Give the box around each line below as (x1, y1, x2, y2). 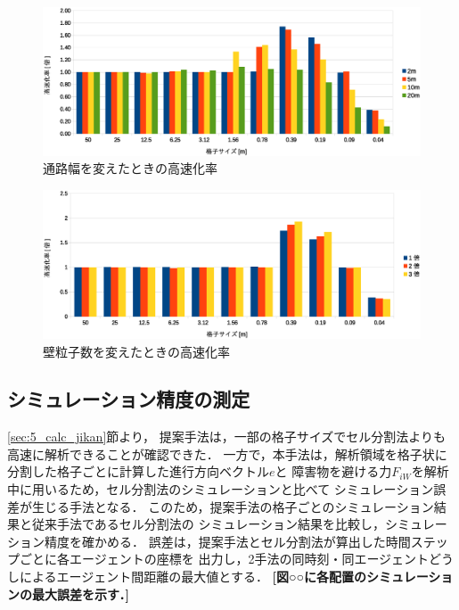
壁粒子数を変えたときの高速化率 (43, 342, 230, 360)
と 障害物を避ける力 (275, 462, 392, 481)
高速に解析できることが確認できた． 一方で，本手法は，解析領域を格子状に (7, 444, 447, 463)
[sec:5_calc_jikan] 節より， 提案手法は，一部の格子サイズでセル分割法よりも (7, 427, 447, 446)
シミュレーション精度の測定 (7, 385, 250, 413)
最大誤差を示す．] (31, 584, 129, 603)
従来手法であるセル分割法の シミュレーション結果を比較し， (31, 515, 385, 533)
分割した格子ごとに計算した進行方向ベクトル (7, 462, 269, 481)
